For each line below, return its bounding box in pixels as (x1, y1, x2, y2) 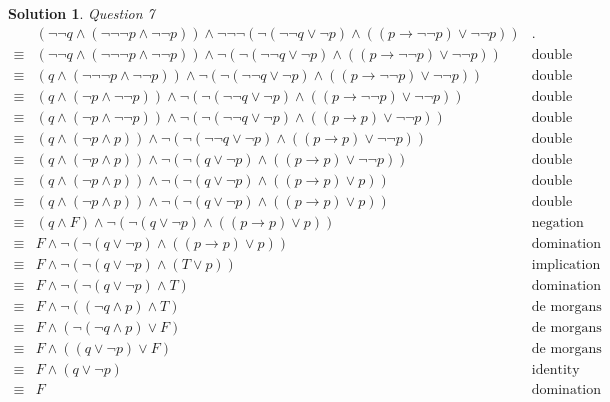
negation (531, 215, 584, 230)
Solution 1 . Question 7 (8, 3, 155, 23)
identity (531, 363, 580, 378)
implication (531, 257, 601, 272)
